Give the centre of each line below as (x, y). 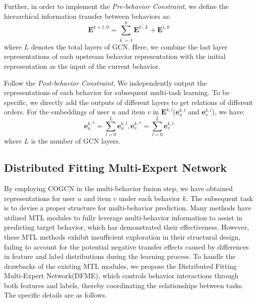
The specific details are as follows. (56, 295)
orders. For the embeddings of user (57, 112)
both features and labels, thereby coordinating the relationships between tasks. (124, 285)
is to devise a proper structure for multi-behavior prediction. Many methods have (128, 208)
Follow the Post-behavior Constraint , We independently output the (105, 82)
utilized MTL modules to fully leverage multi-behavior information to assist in (123, 217)
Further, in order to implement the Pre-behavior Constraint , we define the (116, 6)
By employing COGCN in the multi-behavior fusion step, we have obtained (118, 188)
